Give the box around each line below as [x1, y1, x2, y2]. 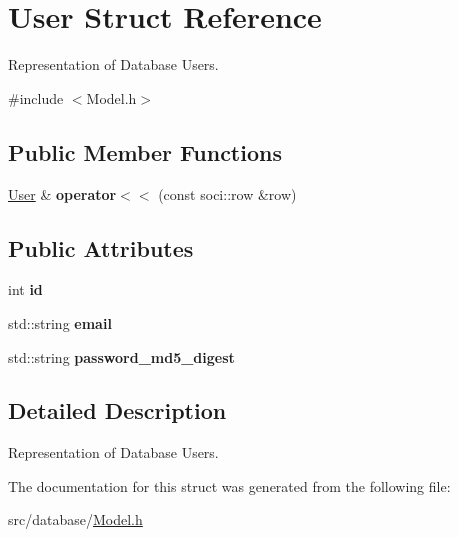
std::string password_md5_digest [8, 346, 235, 367]
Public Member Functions [8, 136, 282, 167]
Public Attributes [8, 232, 194, 263]
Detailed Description [8, 395, 227, 426]
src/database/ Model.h [8, 509, 143, 530]
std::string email [8, 312, 112, 333]
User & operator [8, 183, 117, 204]
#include [8, 87, 64, 108]
